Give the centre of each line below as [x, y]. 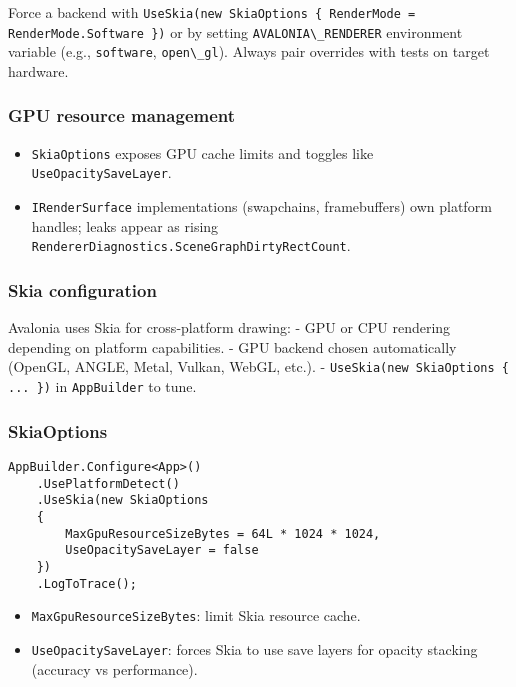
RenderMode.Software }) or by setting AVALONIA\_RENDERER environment [235, 31]
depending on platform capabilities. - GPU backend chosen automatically [232, 346]
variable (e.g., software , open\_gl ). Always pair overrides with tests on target [249, 51]
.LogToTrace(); [86, 583]
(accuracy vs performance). [114, 668]
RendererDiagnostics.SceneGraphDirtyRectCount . [191, 245]
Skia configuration [82, 289]
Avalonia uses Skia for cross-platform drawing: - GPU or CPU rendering [229, 327]
